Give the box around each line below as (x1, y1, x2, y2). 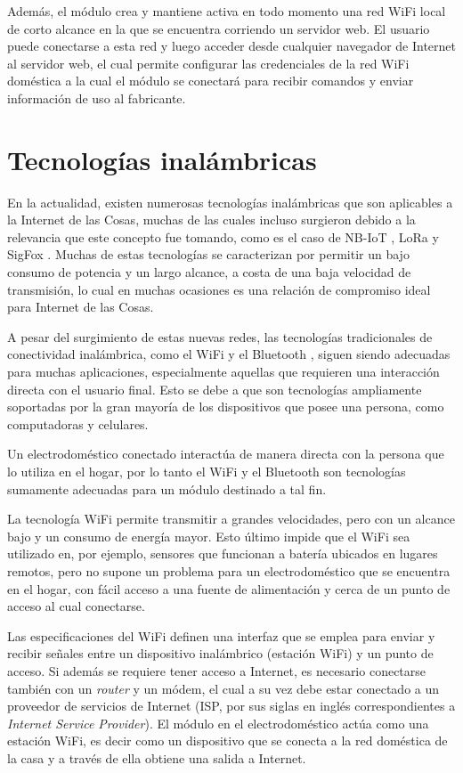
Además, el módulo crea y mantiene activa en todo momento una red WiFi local (7, 2, 446, 20)
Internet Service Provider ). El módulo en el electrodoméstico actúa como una (7, 713, 429, 732)
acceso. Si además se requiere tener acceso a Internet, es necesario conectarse (7, 661, 426, 679)
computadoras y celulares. (7, 414, 149, 433)
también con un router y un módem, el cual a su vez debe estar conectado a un (7, 679, 440, 697)
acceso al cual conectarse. (7, 597, 145, 615)
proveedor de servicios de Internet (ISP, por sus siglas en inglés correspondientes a (7, 696, 456, 715)
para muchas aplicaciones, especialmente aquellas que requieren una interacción (7, 362, 440, 381)
